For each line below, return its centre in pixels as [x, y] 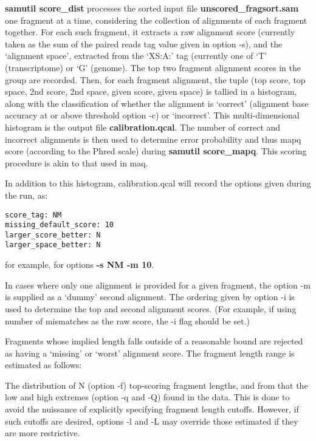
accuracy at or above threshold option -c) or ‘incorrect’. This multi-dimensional [152, 115]
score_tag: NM [33, 215]
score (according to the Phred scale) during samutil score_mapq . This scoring [156, 151]
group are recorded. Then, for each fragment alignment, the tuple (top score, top [155, 79]
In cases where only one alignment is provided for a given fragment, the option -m [158, 285]
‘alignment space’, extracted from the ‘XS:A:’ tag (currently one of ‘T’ [136, 56]
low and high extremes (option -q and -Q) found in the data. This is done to [147, 397]
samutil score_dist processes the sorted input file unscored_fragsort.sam [152, 8]
